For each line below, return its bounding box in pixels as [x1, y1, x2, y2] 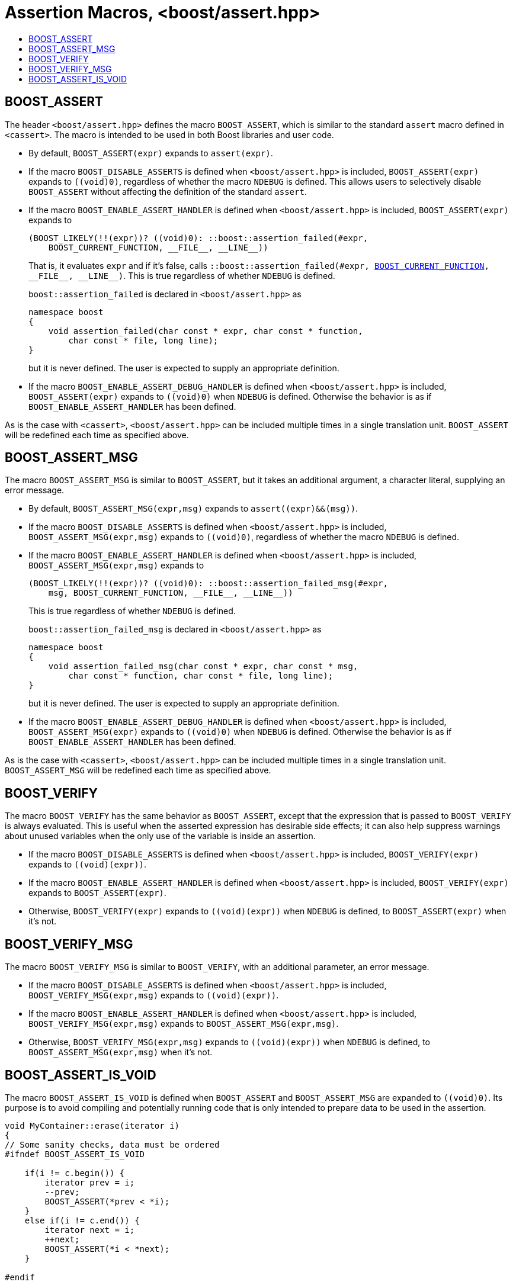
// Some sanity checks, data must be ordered [5, 1139, 220, 1149]
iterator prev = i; [44, 1177, 135, 1187]
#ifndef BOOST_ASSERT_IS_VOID [5, 1149, 145, 1159]
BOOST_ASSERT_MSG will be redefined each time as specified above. [5, 765, 271, 776]
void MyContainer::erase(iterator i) [5, 1120, 180, 1130]
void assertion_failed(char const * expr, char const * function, [48, 326, 363, 336]
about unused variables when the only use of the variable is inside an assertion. [5, 831, 316, 841]
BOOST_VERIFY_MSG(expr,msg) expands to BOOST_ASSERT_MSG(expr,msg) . [28, 1019, 339, 1029]
